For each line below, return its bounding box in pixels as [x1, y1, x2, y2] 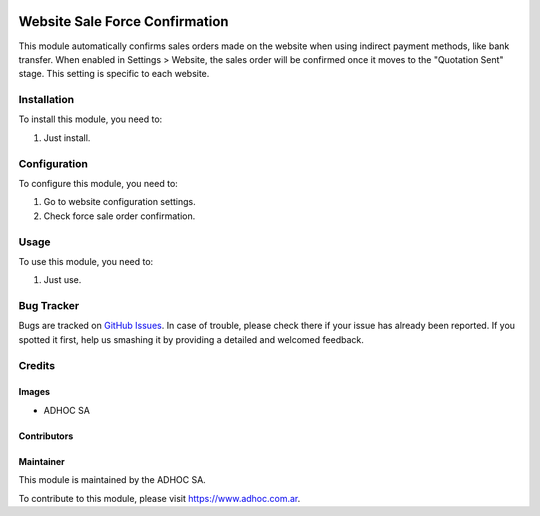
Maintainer [18, 455, 65, 467]
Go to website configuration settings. [43, 196, 197, 208]
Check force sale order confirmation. [43, 210, 196, 222]
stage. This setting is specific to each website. [18, 68, 210, 80]
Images [18, 386, 50, 398]
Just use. [43, 274, 82, 286]
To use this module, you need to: [18, 255, 154, 267]
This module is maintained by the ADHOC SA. [18, 474, 207, 486]
